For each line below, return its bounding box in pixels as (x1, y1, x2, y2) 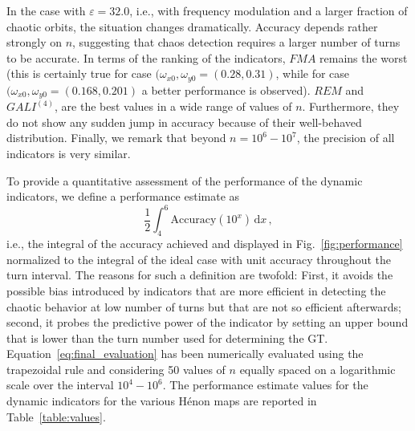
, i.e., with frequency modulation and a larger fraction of (129, 2, 408, 18)
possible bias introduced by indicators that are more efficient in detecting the (6, 282, 386, 299)
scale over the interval (6, 376, 114, 393)
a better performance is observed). (141, 81, 311, 98)
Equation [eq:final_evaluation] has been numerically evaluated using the (6, 345, 364, 362)
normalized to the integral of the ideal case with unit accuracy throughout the (6, 250, 391, 267)
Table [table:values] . (6, 408, 106, 425)
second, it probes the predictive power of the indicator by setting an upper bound (6, 314, 409, 331)
